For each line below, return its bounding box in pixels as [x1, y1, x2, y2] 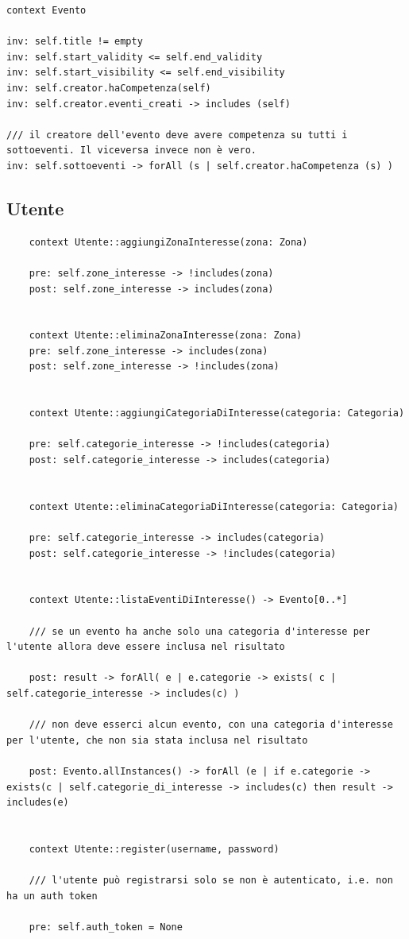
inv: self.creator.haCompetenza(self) [6, 82, 211, 94]
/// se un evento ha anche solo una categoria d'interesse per [29, 625, 371, 637]
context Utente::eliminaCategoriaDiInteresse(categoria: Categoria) [29, 500, 399, 512]
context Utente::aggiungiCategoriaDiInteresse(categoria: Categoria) [29, 408, 405, 419]
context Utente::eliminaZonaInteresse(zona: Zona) [29, 330, 303, 342]
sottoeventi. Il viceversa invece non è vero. [6, 145, 257, 156]
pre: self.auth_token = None [29, 921, 183, 933]
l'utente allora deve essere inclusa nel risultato [6, 641, 285, 653]
